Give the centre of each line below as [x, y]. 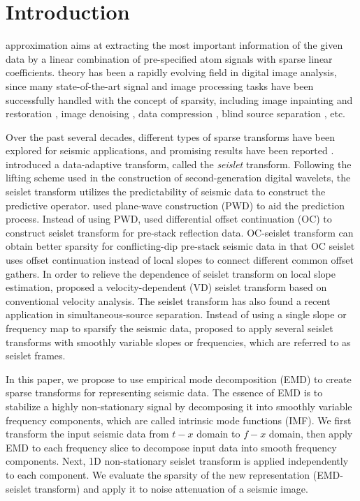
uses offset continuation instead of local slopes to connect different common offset [180, 260]
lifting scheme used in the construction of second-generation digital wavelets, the [178, 178]
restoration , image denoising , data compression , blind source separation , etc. [176, 113]
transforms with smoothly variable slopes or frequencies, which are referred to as [178, 342]
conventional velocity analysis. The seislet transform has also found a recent [168, 300]
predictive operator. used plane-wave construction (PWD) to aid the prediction [175, 205]
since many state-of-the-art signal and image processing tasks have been [160, 85]
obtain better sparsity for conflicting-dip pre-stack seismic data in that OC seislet [180, 246]
